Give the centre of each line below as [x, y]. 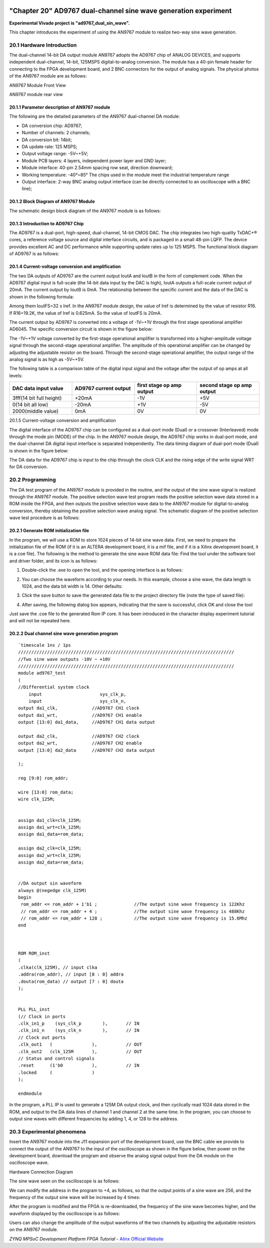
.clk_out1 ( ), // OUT [80, 1045]
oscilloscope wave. [29, 1163]
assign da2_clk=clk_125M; [50, 848]
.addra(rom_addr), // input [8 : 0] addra [71, 974]
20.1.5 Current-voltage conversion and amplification [62, 421]
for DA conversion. [28, 467]
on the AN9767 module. [34, 1229]
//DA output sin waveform [50, 883]
